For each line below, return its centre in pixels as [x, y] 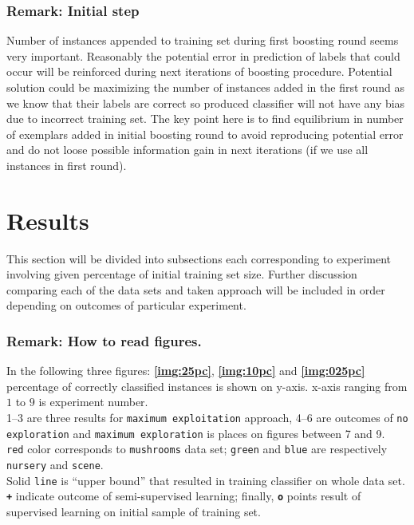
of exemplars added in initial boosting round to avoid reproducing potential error [205, 134]
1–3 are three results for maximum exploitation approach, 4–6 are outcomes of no [207, 418]
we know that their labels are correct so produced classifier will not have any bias [206, 103]
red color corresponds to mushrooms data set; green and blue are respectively [197, 449]
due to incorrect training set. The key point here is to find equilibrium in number [205, 118]
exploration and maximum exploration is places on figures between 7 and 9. [196, 433]
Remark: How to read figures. [104, 340]
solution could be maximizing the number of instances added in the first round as [206, 87]
